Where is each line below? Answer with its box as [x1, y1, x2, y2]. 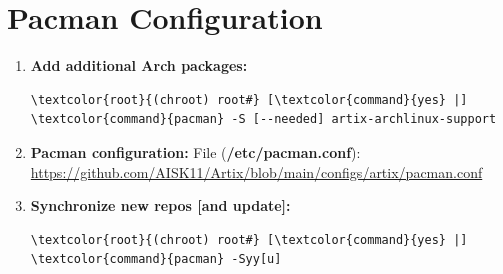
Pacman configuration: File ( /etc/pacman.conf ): [30, 141, 361, 162]
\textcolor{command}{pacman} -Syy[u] [30, 252, 282, 267]
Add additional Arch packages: [30, 55, 248, 76]
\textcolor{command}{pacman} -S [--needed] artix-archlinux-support [30, 112, 497, 127]
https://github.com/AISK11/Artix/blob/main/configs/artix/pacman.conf [30, 161, 483, 182]
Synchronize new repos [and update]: [30, 195, 291, 216]
